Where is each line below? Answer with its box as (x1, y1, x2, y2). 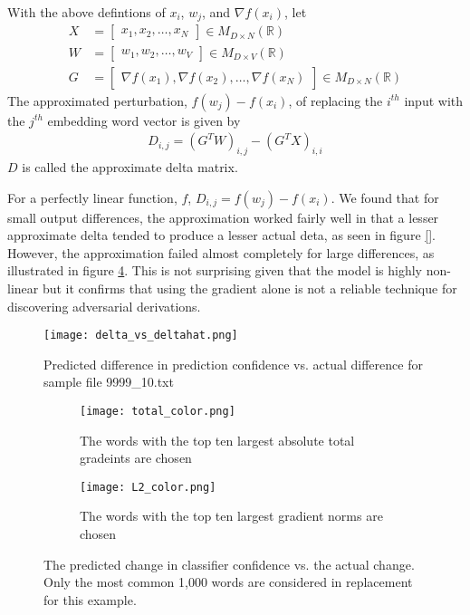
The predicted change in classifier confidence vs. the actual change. (43, 554, 415, 573)
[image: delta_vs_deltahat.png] (43, 329, 238, 342)
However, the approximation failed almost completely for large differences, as (7, 243, 435, 262)
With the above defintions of (7, 3, 166, 21)
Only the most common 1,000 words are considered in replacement (43, 572, 413, 591)
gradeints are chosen (80, 448, 192, 467)
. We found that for (331, 187, 439, 207)
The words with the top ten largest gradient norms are (80, 506, 383, 525)
